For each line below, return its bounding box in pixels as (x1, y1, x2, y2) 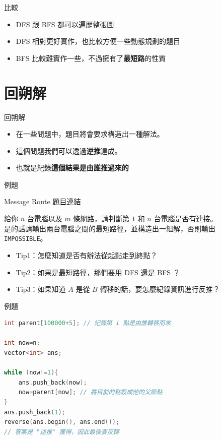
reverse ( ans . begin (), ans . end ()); (4, 418, 120, 426)
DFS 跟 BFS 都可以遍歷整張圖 (16, 19, 114, 29)
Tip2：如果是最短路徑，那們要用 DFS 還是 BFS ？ (16, 267, 180, 277)
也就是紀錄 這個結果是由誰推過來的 (16, 162, 129, 173)
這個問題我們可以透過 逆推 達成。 (16, 145, 122, 156)
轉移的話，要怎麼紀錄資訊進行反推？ (100, 284, 220, 294)
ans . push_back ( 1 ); (4, 408, 65, 416)
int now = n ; (4, 339, 40, 347)
